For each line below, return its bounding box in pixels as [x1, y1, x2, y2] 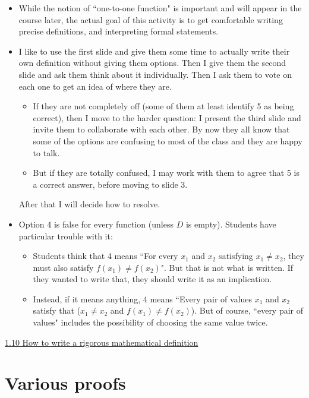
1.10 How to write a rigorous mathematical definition [5, 336, 198, 348]
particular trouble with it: [18, 229, 113, 242]
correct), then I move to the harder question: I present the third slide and [33, 111, 301, 124]
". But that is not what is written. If [160, 261, 294, 273]
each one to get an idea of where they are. [18, 80, 172, 92]
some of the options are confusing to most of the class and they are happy [33, 134, 302, 147]
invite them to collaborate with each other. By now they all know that [33, 123, 290, 135]
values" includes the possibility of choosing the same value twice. [33, 316, 268, 328]
